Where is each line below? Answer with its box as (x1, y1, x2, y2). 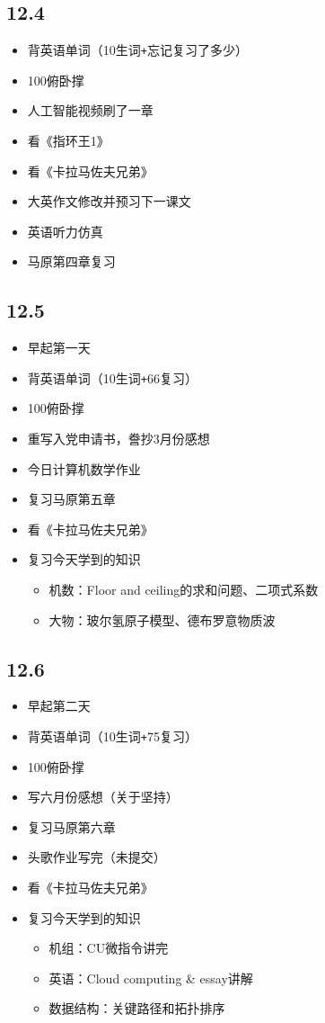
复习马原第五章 (27, 489, 116, 508)
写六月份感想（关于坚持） (27, 787, 179, 806)
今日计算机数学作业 (27, 459, 141, 478)
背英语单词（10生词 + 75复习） (27, 727, 198, 746)
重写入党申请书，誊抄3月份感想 (27, 429, 210, 448)
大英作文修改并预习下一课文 (27, 192, 191, 211)
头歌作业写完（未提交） (27, 848, 166, 866)
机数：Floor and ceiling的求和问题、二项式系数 (48, 580, 319, 599)
